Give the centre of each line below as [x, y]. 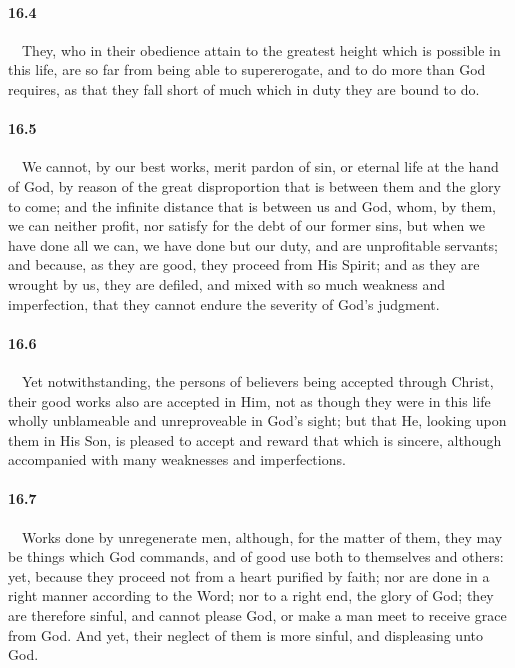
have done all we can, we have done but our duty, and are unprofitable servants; [253, 244]
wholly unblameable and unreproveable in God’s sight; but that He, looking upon [257, 420]
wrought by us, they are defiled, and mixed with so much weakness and [227, 283]
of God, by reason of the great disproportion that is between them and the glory [254, 185]
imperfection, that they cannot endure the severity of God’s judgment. [224, 303]
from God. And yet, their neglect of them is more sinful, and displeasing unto [245, 634]
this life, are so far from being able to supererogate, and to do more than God [247, 69]
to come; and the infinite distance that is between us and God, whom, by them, [252, 205]
